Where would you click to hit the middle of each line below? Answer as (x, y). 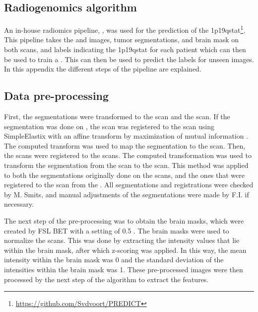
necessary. (19, 204)
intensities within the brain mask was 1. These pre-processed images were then (124, 269)
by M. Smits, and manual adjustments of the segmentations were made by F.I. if (127, 194)
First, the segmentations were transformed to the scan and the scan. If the (117, 117)
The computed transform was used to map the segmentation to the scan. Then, (125, 145)
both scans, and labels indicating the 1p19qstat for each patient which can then (125, 49)
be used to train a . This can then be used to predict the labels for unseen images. (129, 59)
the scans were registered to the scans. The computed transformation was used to (128, 155)
